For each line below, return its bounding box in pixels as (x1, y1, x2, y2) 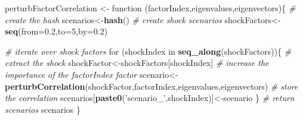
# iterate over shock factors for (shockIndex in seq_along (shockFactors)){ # (5, 45, 292, 57)
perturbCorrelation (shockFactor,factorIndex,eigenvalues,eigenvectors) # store (5, 80, 298, 92)
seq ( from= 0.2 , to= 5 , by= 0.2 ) (5, 25, 108, 37)
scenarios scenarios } (5, 103, 81, 115)
